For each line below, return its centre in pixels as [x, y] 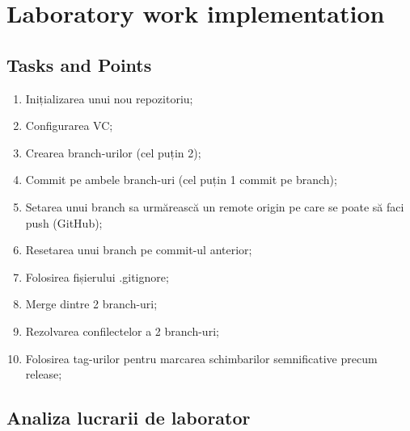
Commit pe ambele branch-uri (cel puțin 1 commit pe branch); [181, 180]
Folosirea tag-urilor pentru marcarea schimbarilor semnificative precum [201, 358]
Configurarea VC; [69, 126]
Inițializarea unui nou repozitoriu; [109, 98]
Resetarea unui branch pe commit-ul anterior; [139, 250]
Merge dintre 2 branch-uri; [91, 304]
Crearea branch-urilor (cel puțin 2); [113, 152]
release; [44, 374]
